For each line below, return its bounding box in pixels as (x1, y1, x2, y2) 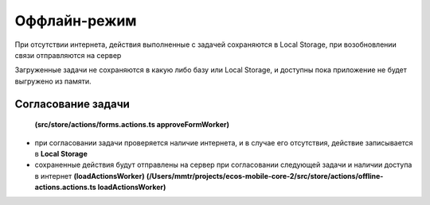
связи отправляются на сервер (14, 50, 122, 60)
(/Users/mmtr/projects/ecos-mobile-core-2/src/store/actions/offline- (146, 171, 384, 180)
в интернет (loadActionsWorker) (34, 171, 145, 180)
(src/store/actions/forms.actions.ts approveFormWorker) (34, 120, 230, 130)
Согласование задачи (14, 97, 131, 110)
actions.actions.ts (34, 183, 97, 192)
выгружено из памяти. (14, 76, 92, 86)
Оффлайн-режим (14, 12, 137, 29)
